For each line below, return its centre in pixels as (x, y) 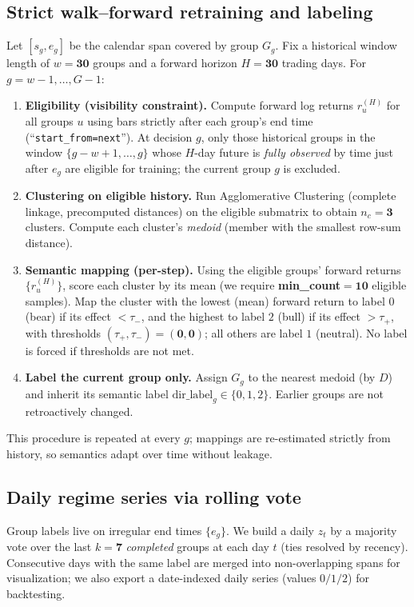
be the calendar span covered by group (164, 45)
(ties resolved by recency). (344, 547)
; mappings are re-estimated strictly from (290, 438)
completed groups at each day (197, 547)
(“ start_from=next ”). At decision (109, 136)
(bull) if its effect (319, 316)
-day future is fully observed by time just (294, 152)
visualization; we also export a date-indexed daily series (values (161, 578)
